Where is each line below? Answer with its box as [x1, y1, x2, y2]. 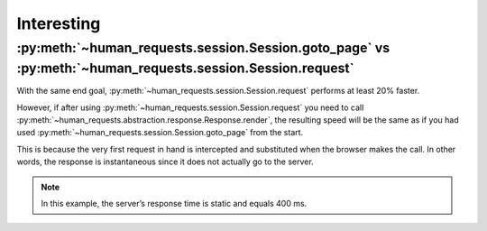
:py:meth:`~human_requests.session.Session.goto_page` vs [16, 40, 391, 56]
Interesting [16, 14, 101, 33]
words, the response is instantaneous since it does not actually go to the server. [16, 156, 315, 167]
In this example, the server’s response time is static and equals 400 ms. [41, 198, 308, 208]
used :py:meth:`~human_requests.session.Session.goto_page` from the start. [16, 127, 304, 138]
